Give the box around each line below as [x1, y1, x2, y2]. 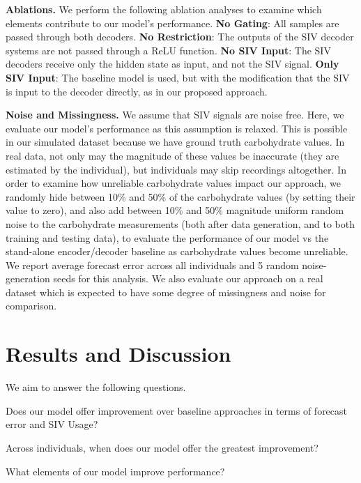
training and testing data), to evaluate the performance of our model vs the [6, 230, 329, 245]
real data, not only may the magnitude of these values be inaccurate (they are [6, 148, 339, 162]
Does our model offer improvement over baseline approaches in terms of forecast [6, 403, 348, 417]
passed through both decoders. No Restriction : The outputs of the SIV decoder [6, 29, 354, 44]
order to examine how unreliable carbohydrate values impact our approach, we [6, 176, 341, 190]
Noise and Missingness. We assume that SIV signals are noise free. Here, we [6, 107, 344, 122]
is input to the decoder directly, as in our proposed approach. [6, 84, 268, 98]
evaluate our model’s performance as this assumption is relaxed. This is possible [6, 121, 348, 135]
